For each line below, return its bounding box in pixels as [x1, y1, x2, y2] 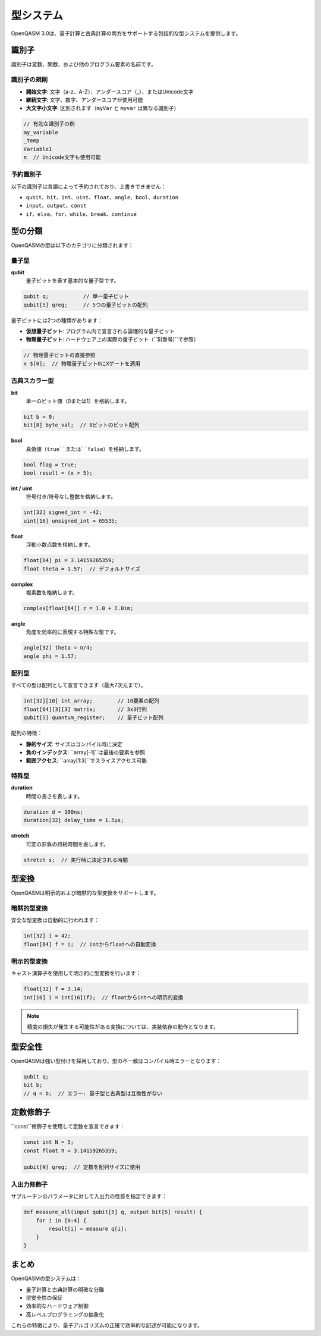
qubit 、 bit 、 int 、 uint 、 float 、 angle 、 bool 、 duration [26, 194, 178, 201]
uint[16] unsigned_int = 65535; [23, 518, 118, 524]
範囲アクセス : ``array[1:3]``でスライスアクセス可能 [26, 757, 147, 764]
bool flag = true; [23, 461, 77, 468]
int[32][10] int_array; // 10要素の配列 [23, 698, 160, 704]
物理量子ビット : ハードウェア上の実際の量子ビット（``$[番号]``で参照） [26, 336, 199, 343]
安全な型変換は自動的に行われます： [11, 917, 100, 924]
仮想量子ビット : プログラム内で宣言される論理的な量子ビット [26, 328, 175, 335]
